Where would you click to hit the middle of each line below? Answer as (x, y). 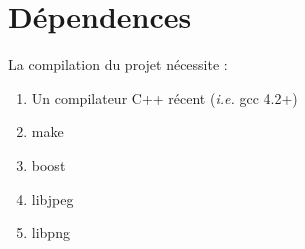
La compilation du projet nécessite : (118, 64)
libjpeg (52, 198)
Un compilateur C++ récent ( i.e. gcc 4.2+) (164, 97)
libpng (50, 232)
